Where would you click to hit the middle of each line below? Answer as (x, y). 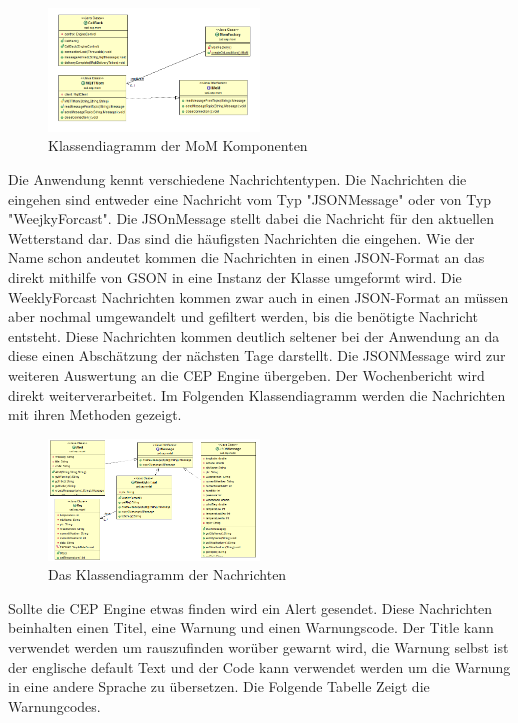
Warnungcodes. (54, 705)
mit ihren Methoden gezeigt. (95, 414)
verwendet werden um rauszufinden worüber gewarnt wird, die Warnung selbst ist (258, 647)
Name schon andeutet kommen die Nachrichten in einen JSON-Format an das (246, 257)
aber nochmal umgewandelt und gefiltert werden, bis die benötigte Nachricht (243, 316)
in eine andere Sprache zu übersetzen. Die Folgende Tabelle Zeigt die (219, 686)
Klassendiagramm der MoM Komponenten (178, 145)
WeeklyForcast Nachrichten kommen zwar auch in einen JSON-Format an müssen (258, 296)
